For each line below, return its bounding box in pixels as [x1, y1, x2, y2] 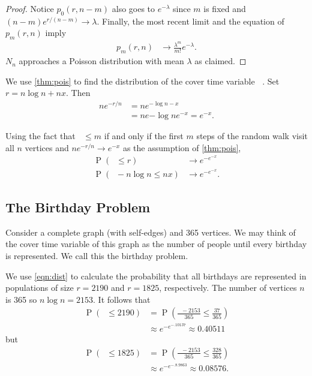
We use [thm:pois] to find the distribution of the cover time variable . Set [5, 74, 280, 87]
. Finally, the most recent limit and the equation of [97, 14, 284, 27]
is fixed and [203, 2, 246, 14]
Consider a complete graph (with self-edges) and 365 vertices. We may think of [5, 225, 296, 238]
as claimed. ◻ [194, 55, 247, 67]
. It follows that [93, 293, 151, 305]
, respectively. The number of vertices [159, 281, 297, 294]
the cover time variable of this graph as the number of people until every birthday [5, 237, 307, 250]
